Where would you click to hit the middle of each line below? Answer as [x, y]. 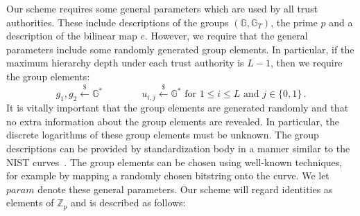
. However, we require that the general [226, 36]
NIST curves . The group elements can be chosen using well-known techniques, [174, 162]
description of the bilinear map [72, 36]
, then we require [306, 63]
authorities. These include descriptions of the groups [118, 22]
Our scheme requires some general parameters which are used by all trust [162, 8]
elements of [30, 202]
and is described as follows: [128, 202]
